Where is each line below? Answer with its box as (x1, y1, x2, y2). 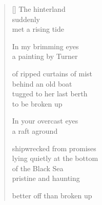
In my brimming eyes (12, 40, 79, 51)
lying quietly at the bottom (12, 153, 98, 163)
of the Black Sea (12, 162, 64, 173)
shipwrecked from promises (12, 142, 96, 153)
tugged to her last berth (12, 88, 88, 99)
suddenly (12, 13, 40, 24)
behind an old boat (12, 78, 72, 89)
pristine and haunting (12, 173, 80, 183)
